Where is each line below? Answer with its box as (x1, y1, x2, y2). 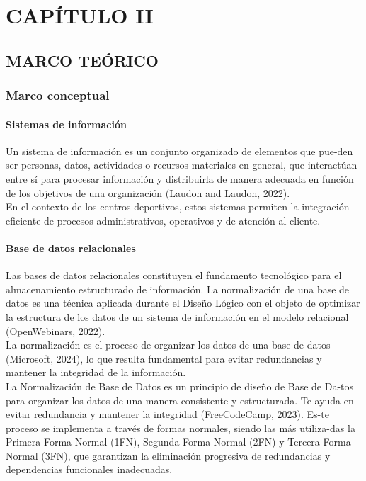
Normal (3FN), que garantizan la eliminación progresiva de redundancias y (6, 448, 331, 463)
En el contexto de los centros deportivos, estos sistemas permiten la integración (6, 199, 350, 214)
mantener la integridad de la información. (6, 365, 186, 380)
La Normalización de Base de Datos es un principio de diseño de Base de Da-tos (6, 378, 354, 393)
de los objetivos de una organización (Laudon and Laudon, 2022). (6, 185, 290, 200)
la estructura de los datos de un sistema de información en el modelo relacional (6, 309, 349, 324)
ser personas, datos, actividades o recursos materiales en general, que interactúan (6, 157, 358, 172)
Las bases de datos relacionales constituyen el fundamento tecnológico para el (6, 268, 342, 283)
